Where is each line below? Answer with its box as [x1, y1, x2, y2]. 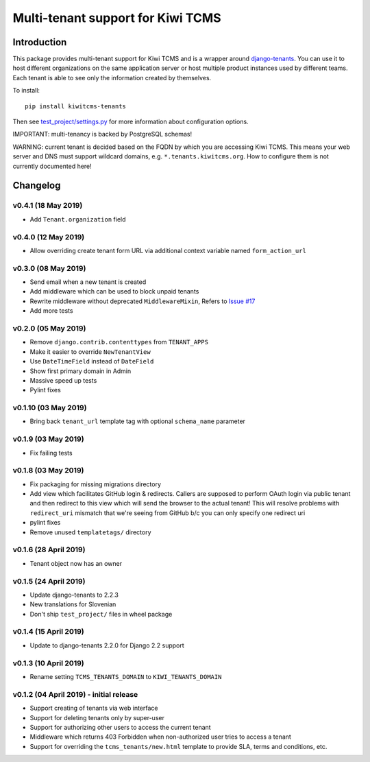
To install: [12, 86, 40, 95]
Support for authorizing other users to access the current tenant [29, 723, 212, 731]
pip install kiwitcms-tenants [25, 102, 127, 110]
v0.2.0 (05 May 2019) [12, 323, 86, 333]
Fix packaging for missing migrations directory [29, 480, 161, 488]
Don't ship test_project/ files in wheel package [29, 610, 173, 618]
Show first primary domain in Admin [29, 367, 132, 375]
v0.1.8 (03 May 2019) [12, 466, 84, 475]
